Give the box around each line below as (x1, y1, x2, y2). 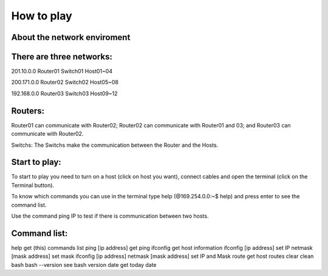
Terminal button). (11, 181, 55, 189)
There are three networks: (11, 52, 112, 62)
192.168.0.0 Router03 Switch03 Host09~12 (11, 90, 118, 97)
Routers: (11, 106, 45, 116)
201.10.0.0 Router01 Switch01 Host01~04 (11, 67, 112, 75)
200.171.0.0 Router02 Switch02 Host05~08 (11, 79, 118, 86)
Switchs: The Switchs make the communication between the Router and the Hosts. (11, 141, 219, 149)
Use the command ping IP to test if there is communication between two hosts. (11, 212, 209, 220)
